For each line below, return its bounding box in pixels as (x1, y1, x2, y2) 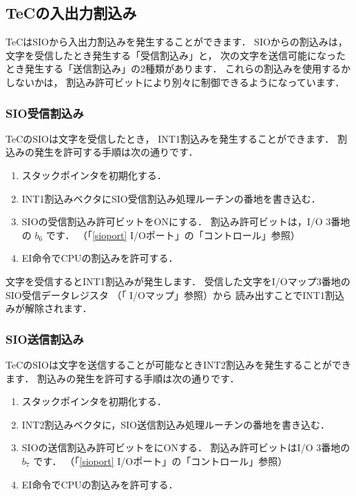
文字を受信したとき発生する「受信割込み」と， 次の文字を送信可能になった (6, 48, 346, 62)
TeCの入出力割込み (6, 2, 137, 23)
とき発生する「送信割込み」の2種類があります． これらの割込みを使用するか (6, 61, 351, 76)
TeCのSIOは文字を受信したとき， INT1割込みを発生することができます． (6, 131, 335, 145)
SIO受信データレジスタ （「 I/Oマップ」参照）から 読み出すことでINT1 (6, 287, 325, 302)
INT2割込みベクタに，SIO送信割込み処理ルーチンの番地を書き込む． (21, 417, 330, 431)
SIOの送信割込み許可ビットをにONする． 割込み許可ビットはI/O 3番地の (21, 440, 350, 455)
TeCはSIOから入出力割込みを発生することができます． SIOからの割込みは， (6, 34, 348, 49)
